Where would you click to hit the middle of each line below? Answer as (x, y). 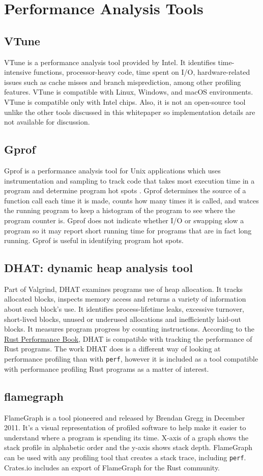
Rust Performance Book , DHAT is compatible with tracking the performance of (128, 338)
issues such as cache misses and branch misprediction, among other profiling (123, 82)
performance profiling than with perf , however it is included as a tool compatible (131, 359)
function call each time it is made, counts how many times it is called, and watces (131, 200)
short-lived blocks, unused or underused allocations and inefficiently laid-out (123, 319)
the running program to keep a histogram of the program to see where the (120, 210)
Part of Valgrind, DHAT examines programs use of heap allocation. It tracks (124, 289)
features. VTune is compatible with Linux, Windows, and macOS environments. (129, 92)
